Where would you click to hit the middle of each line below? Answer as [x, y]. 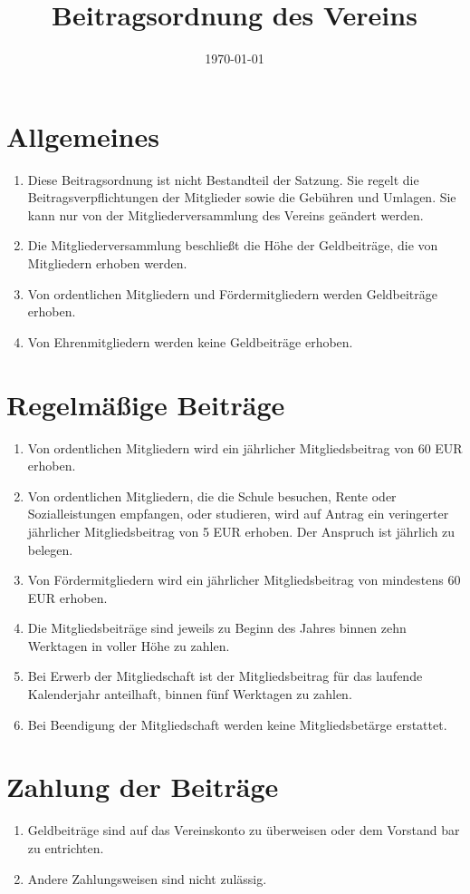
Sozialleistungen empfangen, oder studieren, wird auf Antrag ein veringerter [238, 514]
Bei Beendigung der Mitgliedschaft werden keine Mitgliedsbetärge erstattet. [237, 724]
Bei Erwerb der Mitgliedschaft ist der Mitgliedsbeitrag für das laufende [225, 676]
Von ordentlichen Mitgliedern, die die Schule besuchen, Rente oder [212, 496]
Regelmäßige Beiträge [146, 404]
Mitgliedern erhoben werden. [107, 263]
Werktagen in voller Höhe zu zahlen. [129, 645]
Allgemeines [83, 136]
